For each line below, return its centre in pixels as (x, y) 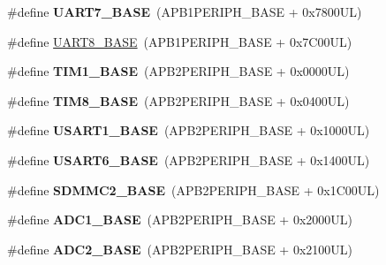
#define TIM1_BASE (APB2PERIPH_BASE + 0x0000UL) (178, 71)
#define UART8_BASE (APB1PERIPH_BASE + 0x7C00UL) (180, 41)
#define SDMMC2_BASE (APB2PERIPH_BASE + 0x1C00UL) (193, 189)
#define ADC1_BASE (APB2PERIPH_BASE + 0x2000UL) (180, 220)
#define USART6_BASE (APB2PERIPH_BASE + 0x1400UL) (189, 159)
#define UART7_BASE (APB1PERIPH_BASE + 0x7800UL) (185, 11)
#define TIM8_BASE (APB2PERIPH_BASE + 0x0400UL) (178, 100)
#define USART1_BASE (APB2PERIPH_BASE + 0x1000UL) (189, 130)
